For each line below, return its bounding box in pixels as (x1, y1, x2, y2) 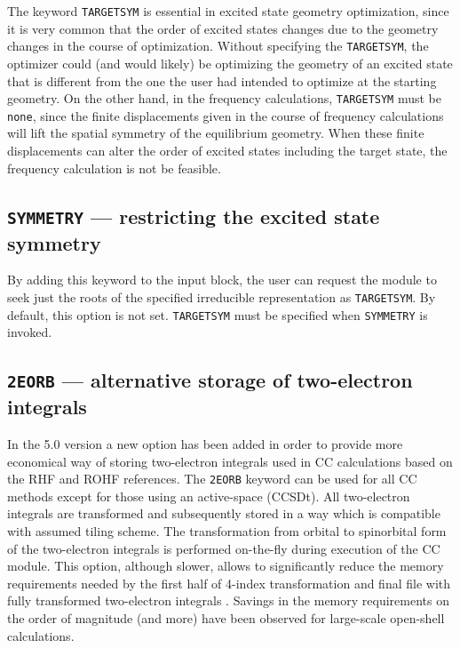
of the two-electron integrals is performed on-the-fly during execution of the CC (7, 539, 440, 557)
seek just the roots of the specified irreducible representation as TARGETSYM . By (7, 287, 436, 306)
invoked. (7, 323, 52, 341)
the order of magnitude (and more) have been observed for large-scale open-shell (7, 609, 445, 628)
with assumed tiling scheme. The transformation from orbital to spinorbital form (7, 522, 447, 540)
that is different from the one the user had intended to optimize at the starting (7, 71, 437, 90)
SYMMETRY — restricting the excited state (7, 202, 380, 229)
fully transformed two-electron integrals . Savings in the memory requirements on (7, 591, 449, 610)
